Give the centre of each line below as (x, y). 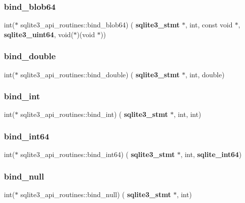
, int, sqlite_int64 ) (211, 154)
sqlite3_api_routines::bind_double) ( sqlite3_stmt (100, 74)
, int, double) (205, 74)
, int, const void (209, 25)
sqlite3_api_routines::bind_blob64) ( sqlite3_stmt (100, 25)
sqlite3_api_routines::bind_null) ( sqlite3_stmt (96, 194)
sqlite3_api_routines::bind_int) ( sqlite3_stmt (94, 114)
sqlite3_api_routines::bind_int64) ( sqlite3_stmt (97, 154)
